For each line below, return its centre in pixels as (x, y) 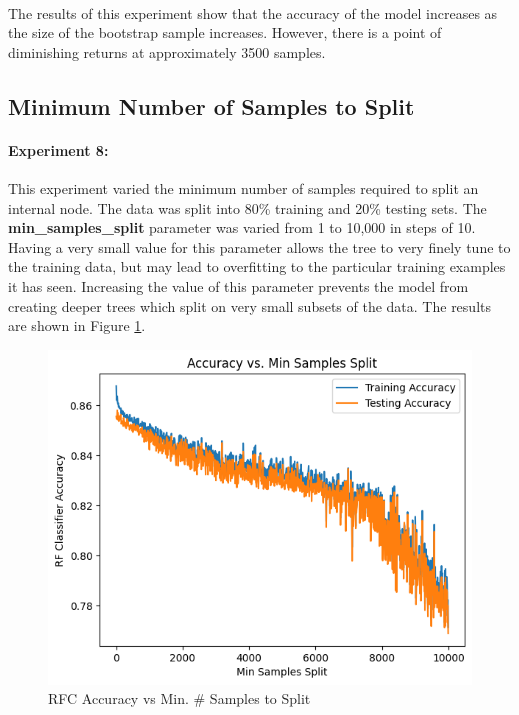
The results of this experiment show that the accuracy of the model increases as (253, 12)
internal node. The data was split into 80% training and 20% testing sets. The (247, 207)
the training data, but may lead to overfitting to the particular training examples (257, 266)
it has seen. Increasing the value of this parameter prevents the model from (238, 285)
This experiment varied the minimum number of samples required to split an (243, 187)
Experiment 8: (58, 149)
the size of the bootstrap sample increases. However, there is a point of (225, 32)
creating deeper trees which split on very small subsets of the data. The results (249, 305)
